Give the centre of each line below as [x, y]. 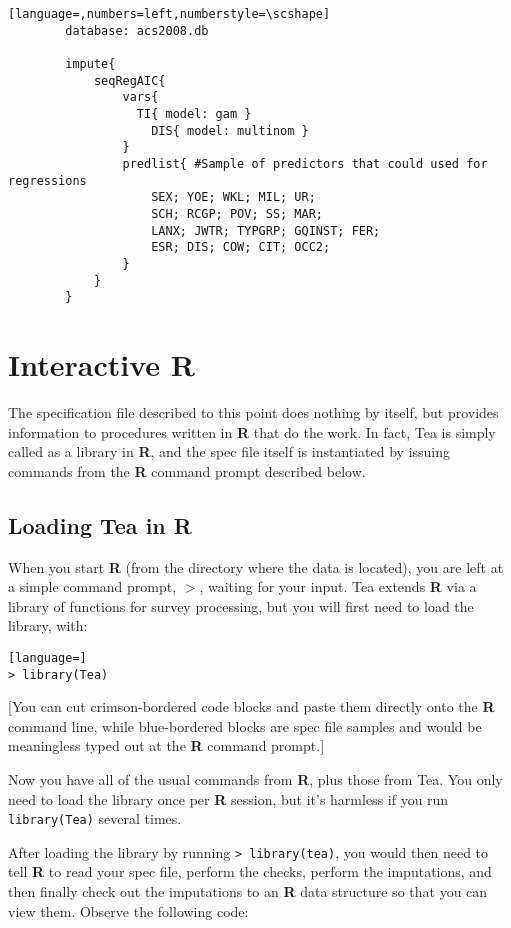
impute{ [90, 63]
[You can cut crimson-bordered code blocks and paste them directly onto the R [251, 706]
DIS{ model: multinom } [230, 130]
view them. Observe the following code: [128, 910]
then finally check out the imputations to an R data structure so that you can [248, 891]
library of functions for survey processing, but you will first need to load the [241, 605]
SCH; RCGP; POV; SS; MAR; [237, 213]
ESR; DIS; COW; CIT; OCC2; [241, 247]
